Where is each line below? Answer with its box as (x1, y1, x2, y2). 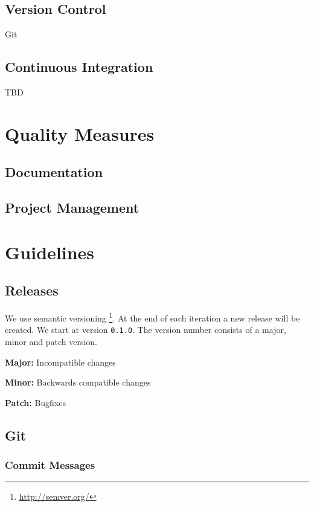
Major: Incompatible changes (5, 355, 116, 368)
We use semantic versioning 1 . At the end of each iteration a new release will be (5, 310, 300, 324)
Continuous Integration (5, 57, 153, 76)
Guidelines (5, 239, 95, 264)
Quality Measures (5, 121, 155, 146)
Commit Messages (5, 457, 95, 473)
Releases (5, 281, 59, 300)
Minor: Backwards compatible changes (5, 376, 151, 389)
